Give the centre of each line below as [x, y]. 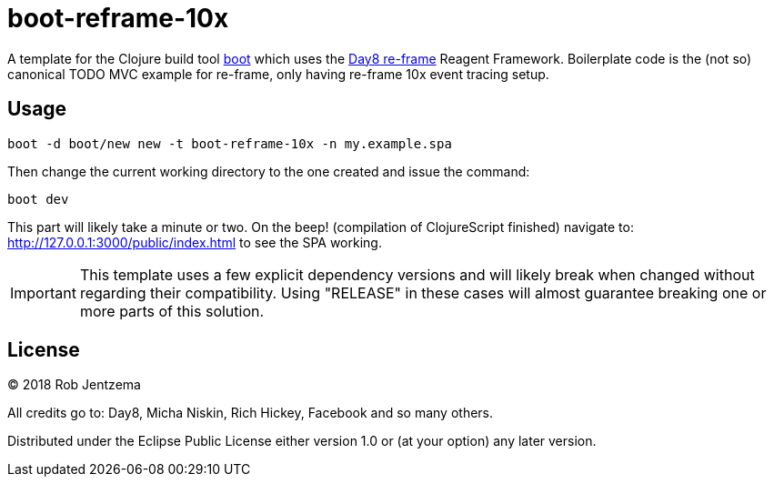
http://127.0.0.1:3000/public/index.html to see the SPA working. [195, 242]
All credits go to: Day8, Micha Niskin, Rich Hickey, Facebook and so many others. [251, 413]
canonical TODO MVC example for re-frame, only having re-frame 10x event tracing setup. [278, 74]
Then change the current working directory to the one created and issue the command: [269, 171]
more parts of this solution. [172, 311]
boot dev [38, 199]
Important [43, 292]
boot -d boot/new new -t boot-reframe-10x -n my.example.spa [230, 143]
